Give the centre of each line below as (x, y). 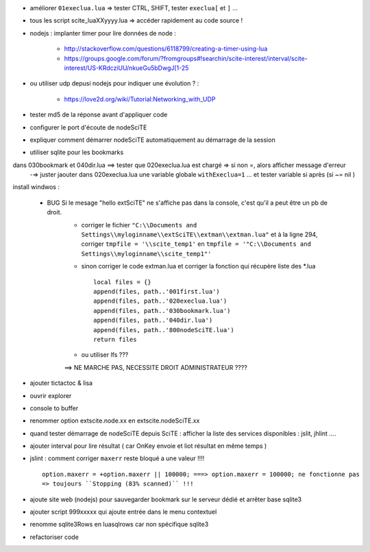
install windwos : (36, 187)
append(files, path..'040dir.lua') (153, 321)
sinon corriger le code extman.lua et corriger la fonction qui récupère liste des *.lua (198, 266)
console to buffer (54, 408)
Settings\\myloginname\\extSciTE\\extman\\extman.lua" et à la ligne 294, (199, 235)
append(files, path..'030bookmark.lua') (162, 311)
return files (115, 339)
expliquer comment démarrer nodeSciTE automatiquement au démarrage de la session (152, 140)
